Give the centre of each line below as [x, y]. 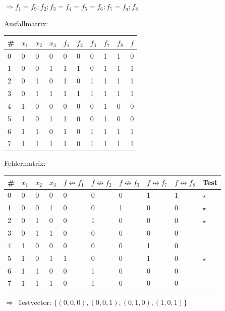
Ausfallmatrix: [26, 23]
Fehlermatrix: [25, 163]
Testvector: [34, 302]
